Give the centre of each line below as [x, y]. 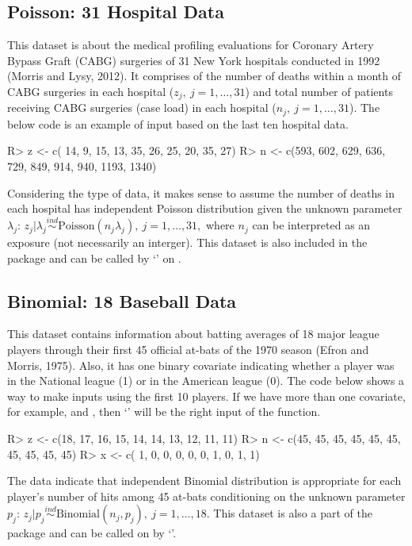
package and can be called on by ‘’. [92, 533]
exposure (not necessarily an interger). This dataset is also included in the [187, 242]
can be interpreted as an [311, 225]
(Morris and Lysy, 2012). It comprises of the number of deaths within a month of [204, 76]
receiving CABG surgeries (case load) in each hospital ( [142, 108]
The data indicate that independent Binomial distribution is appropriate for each [204, 481]
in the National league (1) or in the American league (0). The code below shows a [206, 381]
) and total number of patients [319, 91]
